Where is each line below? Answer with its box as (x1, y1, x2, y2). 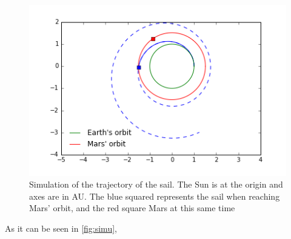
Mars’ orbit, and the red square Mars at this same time (29, 201, 235, 214)
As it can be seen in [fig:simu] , (5, 222, 117, 235)
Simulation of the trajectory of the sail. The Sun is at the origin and (29, 178, 283, 191)
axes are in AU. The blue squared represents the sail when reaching (29, 189, 280, 202)
